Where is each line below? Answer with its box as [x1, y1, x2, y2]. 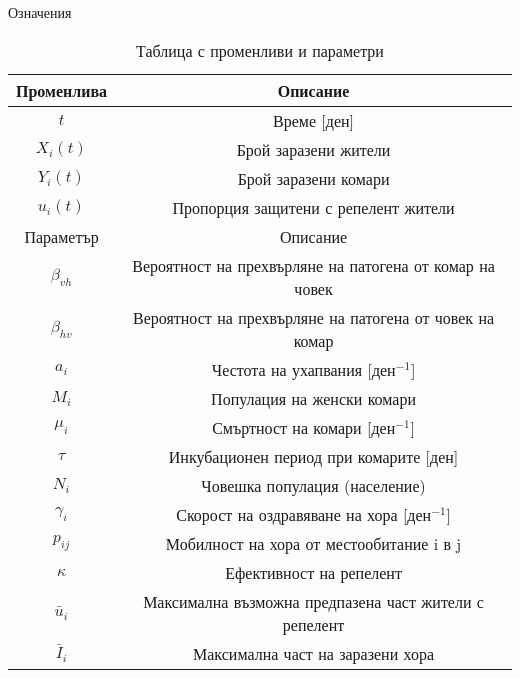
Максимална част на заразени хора [193, 641, 435, 665]
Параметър [24, 224, 99, 248]
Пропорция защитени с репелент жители [172, 195, 455, 219]
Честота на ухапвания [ [211, 357, 372, 381]
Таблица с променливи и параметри [136, 38, 384, 62]
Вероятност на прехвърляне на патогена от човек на [132, 305, 495, 329]
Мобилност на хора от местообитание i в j [165, 531, 462, 555]
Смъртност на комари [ [212, 415, 372, 439]
